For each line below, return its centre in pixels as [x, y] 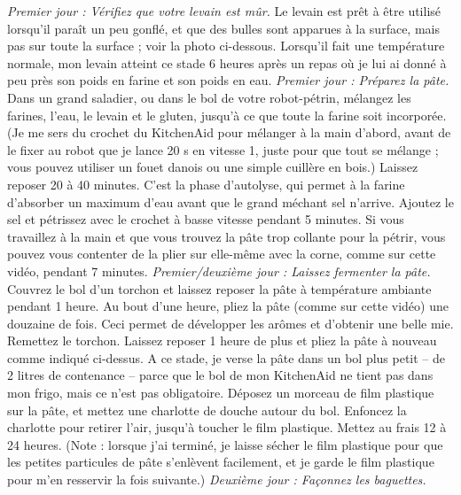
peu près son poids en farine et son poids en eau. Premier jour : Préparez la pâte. [228, 80]
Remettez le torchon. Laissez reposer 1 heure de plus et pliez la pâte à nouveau [222, 340]
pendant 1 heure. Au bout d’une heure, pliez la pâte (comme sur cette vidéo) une [228, 306]
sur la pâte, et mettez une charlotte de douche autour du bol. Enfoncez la [207, 410]
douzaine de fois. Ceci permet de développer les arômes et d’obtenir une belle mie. [230, 323]
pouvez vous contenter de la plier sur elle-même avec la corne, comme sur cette [222, 254]
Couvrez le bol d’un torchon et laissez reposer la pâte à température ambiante [219, 288]
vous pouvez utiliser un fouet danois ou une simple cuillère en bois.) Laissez [213, 167]
